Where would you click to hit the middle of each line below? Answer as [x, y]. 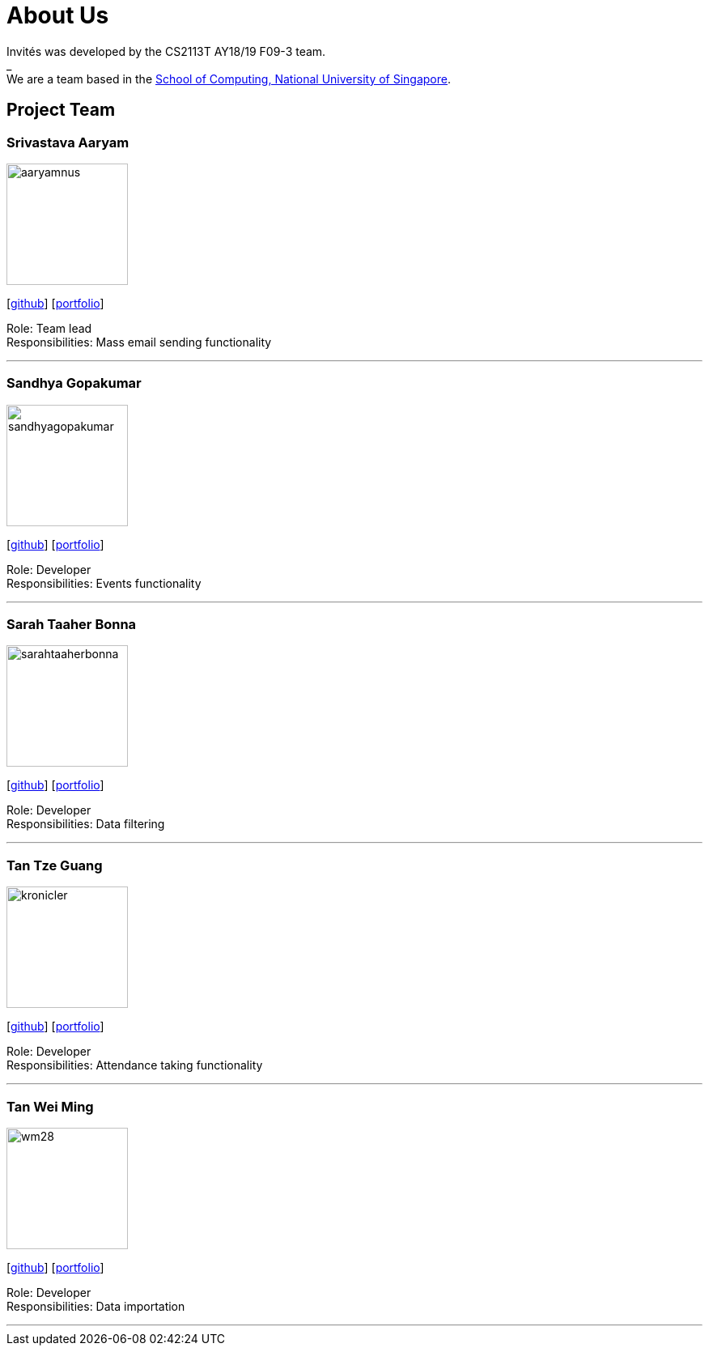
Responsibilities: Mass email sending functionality [139, 342]
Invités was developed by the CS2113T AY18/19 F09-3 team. [166, 51]
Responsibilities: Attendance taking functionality [135, 1065]
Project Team [61, 110]
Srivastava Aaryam [68, 142]
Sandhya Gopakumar [74, 383]
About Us [58, 15]
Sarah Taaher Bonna [72, 625]
